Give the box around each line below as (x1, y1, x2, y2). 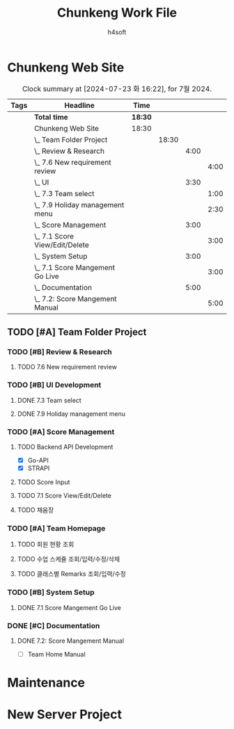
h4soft (107, 28, 127, 36)
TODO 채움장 (17, 506, 54, 514)
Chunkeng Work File (56, 5, 178, 21)
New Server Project (7, 707, 122, 723)
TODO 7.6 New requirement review (17, 363, 117, 371)
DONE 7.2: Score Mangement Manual (17, 636, 124, 645)
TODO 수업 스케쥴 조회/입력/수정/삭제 (17, 555, 120, 563)
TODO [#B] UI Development (7, 380, 102, 390)
